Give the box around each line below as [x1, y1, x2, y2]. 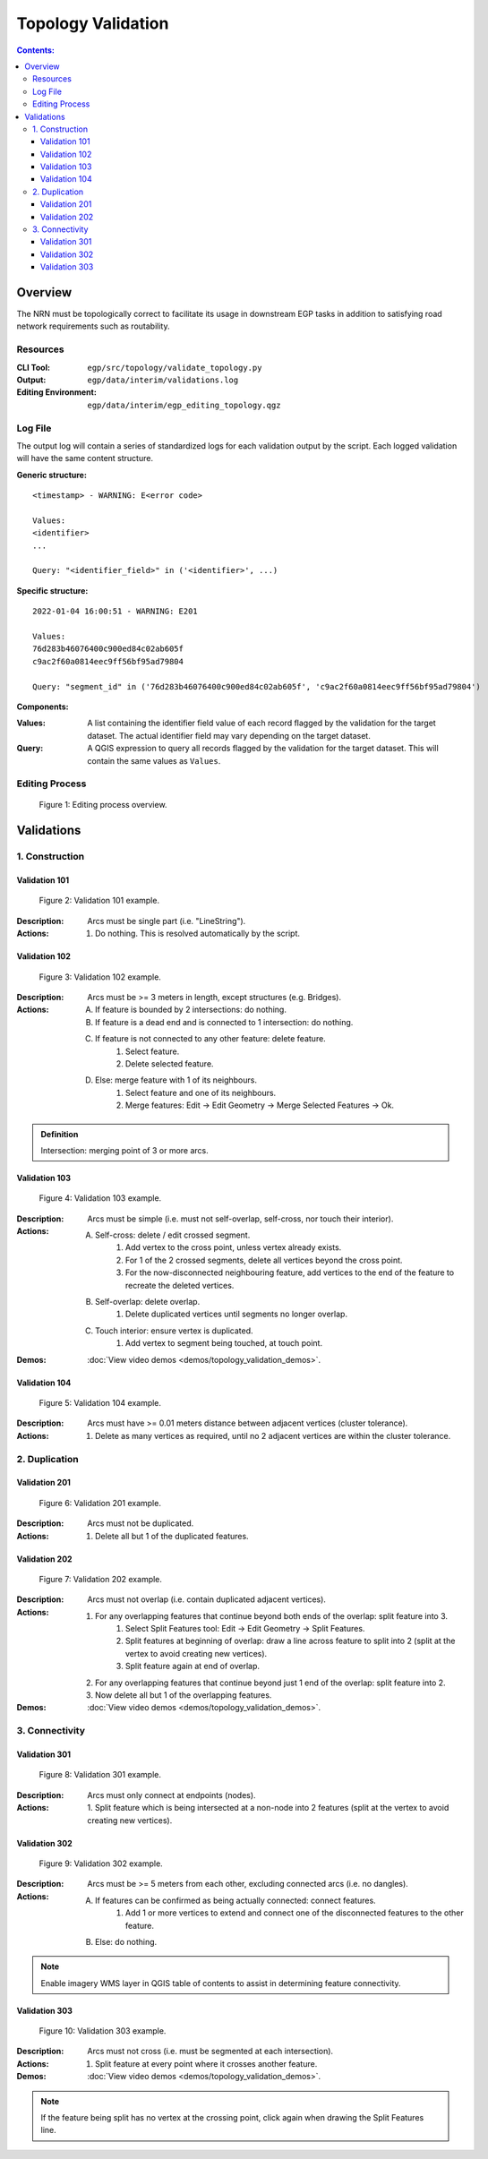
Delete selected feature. [125, 1058, 214, 1069]
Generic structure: [16, 469, 87, 480]
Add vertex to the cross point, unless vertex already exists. [125, 1242, 342, 1253]
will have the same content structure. [16, 453, 154, 464]
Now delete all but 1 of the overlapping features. [95, 1690, 272, 1701]
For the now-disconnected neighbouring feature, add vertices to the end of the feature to [125, 1267, 455, 1278]
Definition [40, 1128, 79, 1139]
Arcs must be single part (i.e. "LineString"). [87, 915, 246, 926]
